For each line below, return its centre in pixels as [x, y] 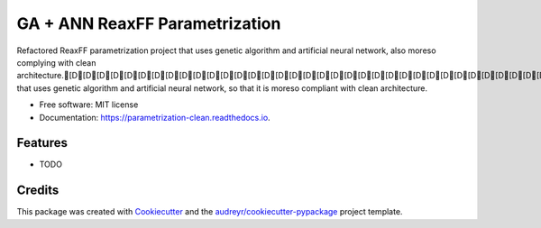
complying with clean [56, 62]
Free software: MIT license [89, 105]
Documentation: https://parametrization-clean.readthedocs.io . [155, 117]
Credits [38, 191]
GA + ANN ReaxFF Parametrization [149, 23]
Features [42, 143]
